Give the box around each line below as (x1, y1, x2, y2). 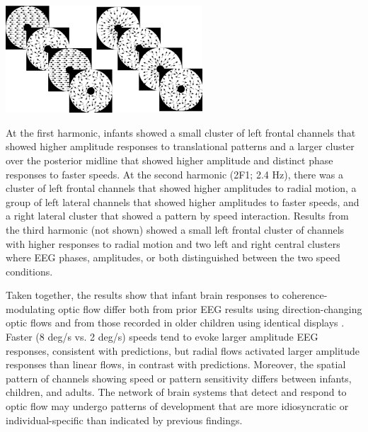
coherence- (282, 288, 328, 302)
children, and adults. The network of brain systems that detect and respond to (6, 385, 347, 399)
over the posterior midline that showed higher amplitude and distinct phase (6, 152, 333, 167)
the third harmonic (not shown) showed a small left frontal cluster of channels (6, 222, 345, 237)
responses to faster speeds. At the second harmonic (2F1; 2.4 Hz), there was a (6, 166, 343, 181)
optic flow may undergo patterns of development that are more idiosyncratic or (6, 399, 349, 414)
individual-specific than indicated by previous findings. (6, 412, 243, 427)
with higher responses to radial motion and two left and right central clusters (6, 236, 340, 251)
